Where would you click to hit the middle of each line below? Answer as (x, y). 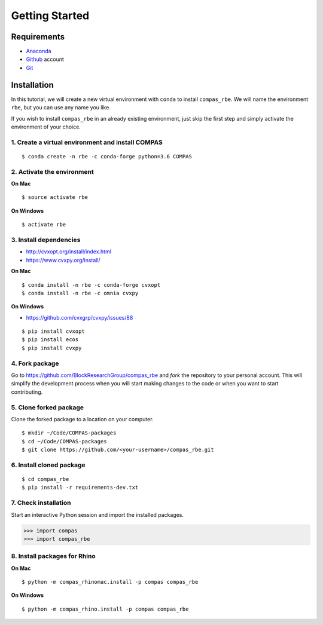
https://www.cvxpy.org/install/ (63, 260)
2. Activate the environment (52, 171)
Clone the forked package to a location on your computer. (82, 419)
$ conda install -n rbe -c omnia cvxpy (80, 293)
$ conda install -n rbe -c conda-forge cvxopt (91, 285)
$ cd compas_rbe (45, 479)
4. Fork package (35, 363)
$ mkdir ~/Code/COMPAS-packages (69, 433)
